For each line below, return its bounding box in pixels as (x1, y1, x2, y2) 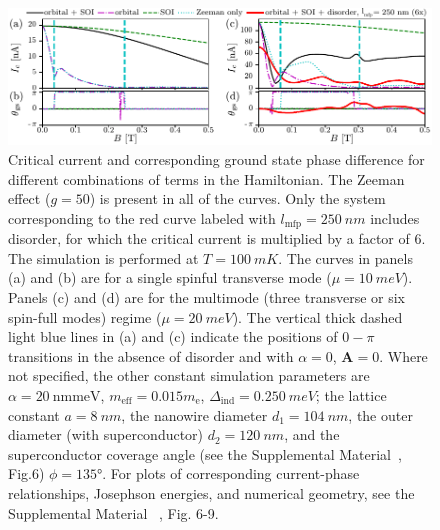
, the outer (348, 404, 413, 425)
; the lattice (315, 384, 387, 405)
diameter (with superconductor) (8, 424, 204, 445)
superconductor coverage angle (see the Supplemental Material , (8, 443, 402, 464)
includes (370, 207, 420, 228)
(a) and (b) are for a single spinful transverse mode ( (8, 267, 332, 288)
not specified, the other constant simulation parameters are (8, 365, 370, 386)
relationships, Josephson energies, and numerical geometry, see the (8, 482, 415, 503)
